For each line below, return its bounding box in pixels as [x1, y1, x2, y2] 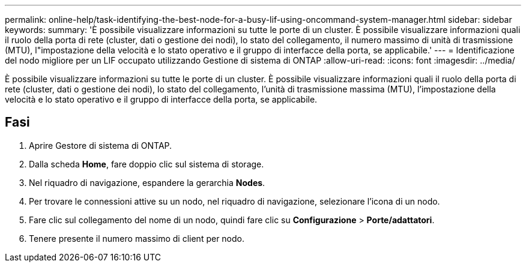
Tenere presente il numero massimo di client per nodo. [29, 233, 245, 244]
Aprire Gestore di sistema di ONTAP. [29, 140, 172, 151]
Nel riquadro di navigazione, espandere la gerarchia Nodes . [29, 177, 265, 188]
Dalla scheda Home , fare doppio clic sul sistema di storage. [29, 158, 264, 169]
